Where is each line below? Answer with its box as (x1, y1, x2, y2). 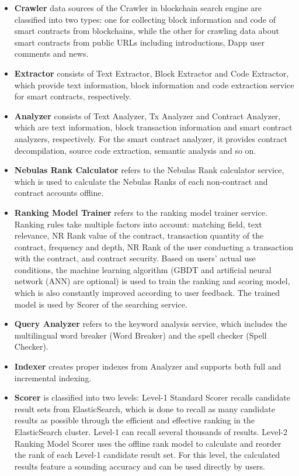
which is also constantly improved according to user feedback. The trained (14, 287, 280, 299)
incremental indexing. (14, 371, 92, 384)
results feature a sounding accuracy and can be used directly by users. (14, 460, 266, 472)
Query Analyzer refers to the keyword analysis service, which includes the (14, 318, 287, 330)
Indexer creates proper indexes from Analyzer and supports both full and (14, 360, 281, 372)
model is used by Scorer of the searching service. (14, 298, 187, 310)
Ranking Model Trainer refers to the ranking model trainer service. (14, 206, 267, 218)
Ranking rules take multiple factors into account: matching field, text (14, 218, 262, 230)
